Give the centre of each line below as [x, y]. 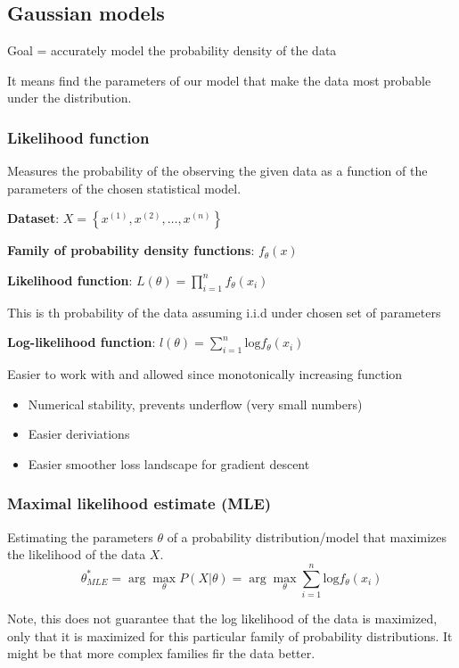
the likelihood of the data [77, 554]
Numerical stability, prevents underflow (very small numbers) [195, 404]
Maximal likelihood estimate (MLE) [139, 503]
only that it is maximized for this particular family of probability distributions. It [230, 635]
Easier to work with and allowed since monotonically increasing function [205, 374]
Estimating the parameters [80, 536]
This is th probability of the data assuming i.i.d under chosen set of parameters [224, 312]
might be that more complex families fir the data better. [161, 653]
